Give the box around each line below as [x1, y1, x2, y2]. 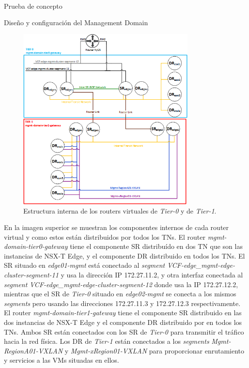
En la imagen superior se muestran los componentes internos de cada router [4, 222, 229, 232]
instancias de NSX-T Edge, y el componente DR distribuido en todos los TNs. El [4, 250, 245, 261]
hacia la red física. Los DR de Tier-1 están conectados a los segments [4, 336, 209, 346]
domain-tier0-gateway [4, 241, 68, 251]
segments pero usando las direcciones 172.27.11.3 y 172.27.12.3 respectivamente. [4, 298, 241, 308]
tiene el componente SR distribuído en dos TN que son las [70, 241, 243, 251]
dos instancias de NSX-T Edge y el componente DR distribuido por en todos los [4, 317, 242, 327]
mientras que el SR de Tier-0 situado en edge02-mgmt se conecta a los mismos [4, 289, 236, 299]
